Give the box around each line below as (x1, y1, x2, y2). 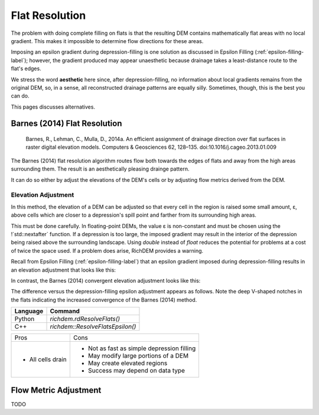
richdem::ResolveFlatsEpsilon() (50, 322, 136, 331)
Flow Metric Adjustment (11, 385, 102, 395)
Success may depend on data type (87, 367, 185, 375)
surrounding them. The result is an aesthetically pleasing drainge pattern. (11, 165, 190, 172)
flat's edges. (11, 65, 41, 72)
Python (14, 315, 35, 323)
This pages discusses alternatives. (11, 103, 96, 110)
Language (14, 307, 44, 315)
